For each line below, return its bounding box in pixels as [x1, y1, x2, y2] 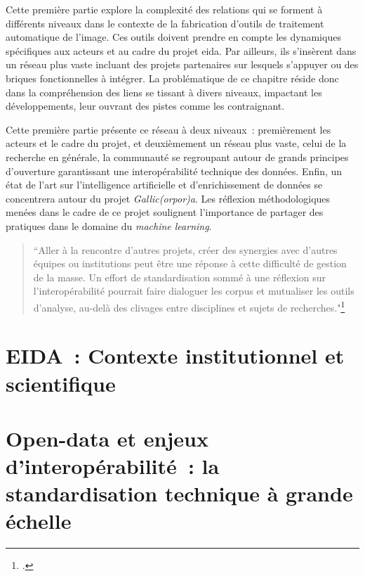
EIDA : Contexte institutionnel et [6, 341, 345, 370]
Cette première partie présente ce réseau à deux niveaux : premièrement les [6, 122, 331, 136]
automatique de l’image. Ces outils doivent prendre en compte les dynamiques [6, 30, 341, 44]
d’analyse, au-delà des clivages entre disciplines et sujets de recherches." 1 [33, 297, 345, 314]
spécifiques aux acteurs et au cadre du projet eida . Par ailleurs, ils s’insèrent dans [6, 43, 357, 58]
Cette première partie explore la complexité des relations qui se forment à [6, 2, 323, 16]
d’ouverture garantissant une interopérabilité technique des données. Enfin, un [6, 163, 343, 178]
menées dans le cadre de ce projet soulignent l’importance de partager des [6, 205, 324, 219]
